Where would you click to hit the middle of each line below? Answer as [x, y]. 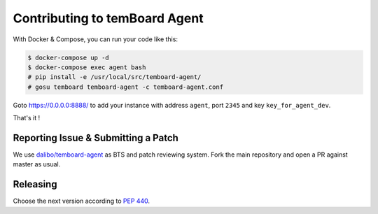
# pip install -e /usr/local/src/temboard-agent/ [114, 77]
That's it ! [27, 118]
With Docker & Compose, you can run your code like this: [96, 39]
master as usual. [37, 164]
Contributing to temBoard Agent [108, 18]
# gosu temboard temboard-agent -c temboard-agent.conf [126, 87]
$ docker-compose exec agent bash [87, 67]
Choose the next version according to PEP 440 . [82, 201]
